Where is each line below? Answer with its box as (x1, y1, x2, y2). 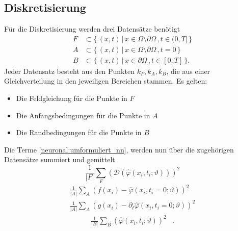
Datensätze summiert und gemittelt (4, 154, 115, 165)
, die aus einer (166, 65, 210, 76)
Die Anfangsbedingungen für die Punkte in (16, 110, 150, 120)
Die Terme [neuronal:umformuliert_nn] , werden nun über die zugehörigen (4, 144, 234, 155)
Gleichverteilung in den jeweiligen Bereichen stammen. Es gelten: (4, 75, 207, 86)
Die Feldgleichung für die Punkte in (16, 93, 127, 104)
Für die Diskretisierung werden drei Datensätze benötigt (4, 23, 180, 34)
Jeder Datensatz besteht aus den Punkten (4, 65, 135, 76)
